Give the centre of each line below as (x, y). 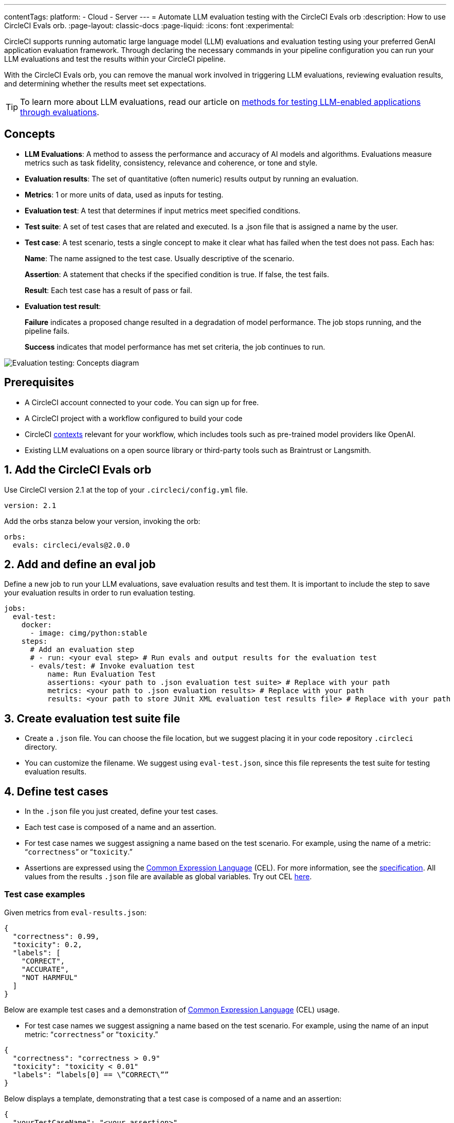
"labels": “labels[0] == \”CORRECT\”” (91, 1074)
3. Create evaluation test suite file (92, 718)
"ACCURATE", (45, 969)
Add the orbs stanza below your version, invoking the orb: (102, 521)
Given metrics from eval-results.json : (76, 912)
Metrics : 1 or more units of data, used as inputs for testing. (124, 194)
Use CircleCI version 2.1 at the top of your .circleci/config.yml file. (126, 490)
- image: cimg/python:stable (89, 633)
